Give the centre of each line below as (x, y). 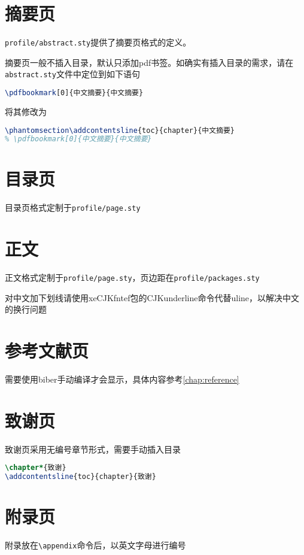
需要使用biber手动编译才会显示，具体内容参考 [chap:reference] (122, 379)
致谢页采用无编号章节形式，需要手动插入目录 (93, 449)
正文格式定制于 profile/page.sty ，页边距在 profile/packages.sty (132, 277)
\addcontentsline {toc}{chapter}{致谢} (80, 477)
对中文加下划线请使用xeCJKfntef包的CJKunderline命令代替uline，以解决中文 (152, 297)
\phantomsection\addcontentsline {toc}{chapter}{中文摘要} (120, 130)
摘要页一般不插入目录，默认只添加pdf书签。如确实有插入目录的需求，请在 (149, 62)
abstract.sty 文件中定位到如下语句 (72, 74)
